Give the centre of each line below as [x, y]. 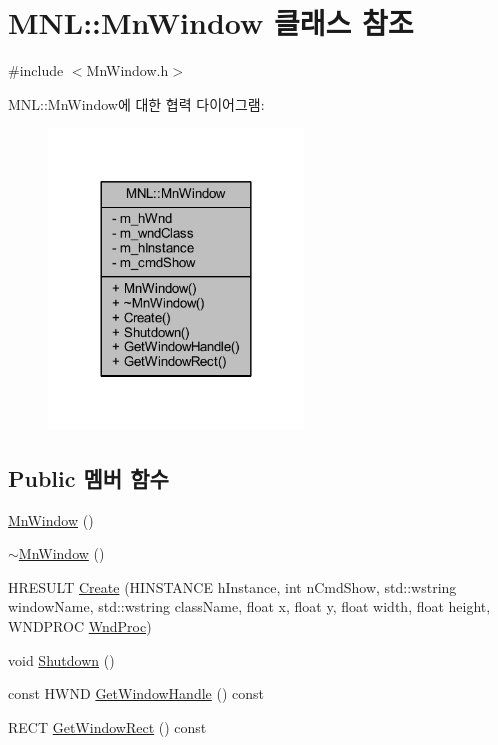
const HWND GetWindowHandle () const [136, 693]
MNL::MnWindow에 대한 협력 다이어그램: [136, 103]
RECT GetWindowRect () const [107, 726]
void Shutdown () [61, 659]
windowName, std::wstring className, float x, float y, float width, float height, [249, 606]
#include [36, 70]
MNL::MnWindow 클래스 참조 [211, 22]
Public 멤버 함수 [88, 477]
